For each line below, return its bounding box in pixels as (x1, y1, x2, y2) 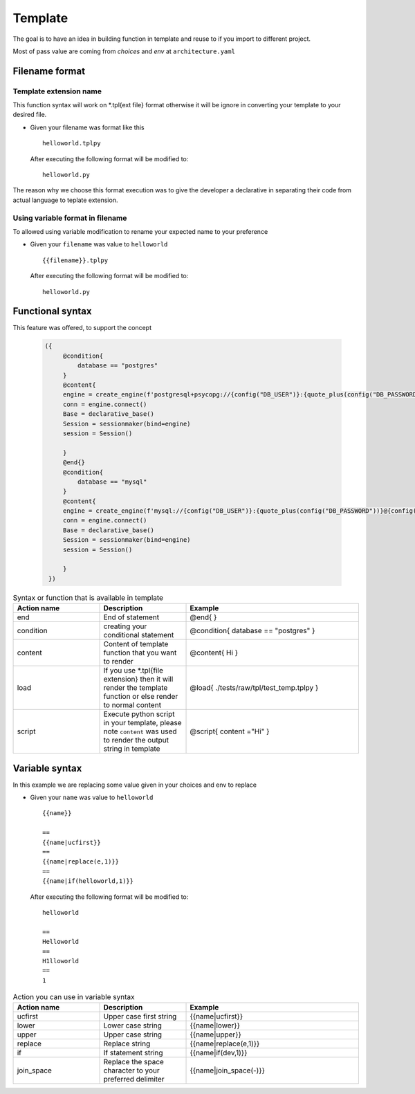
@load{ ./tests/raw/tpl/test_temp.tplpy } (190, 683, 319, 693)
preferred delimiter (103, 1075, 165, 1084)
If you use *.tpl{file (103, 666, 164, 675)
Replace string (103, 1039, 151, 1048)
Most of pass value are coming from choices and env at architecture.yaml (12, 47, 235, 55)
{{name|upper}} (190, 1030, 242, 1039)
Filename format (12, 65, 86, 77)
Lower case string (103, 1021, 163, 1030)
